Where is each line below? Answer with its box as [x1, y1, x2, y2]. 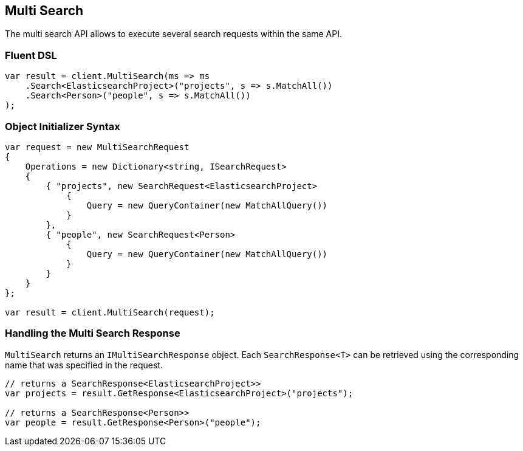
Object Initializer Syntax [5, 120, 120, 133]
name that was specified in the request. [5, 359, 163, 370]
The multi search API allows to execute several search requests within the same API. [5, 29, 343, 40]
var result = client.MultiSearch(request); [5, 307, 215, 317]
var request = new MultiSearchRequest [5, 142, 190, 152]
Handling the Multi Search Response [5, 327, 180, 340]
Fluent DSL [5, 49, 57, 61]
